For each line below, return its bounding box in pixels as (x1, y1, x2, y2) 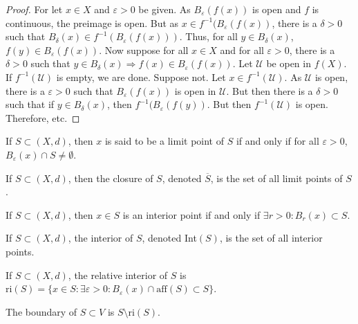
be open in (266, 56, 311, 71)
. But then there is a (226, 83, 313, 98)
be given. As (138, 2, 191, 16)
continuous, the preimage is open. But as (6, 15, 179, 30)
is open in (174, 83, 216, 98)
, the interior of (68, 231, 133, 245)
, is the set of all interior (219, 231, 323, 245)
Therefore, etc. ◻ (6, 110, 80, 125)
